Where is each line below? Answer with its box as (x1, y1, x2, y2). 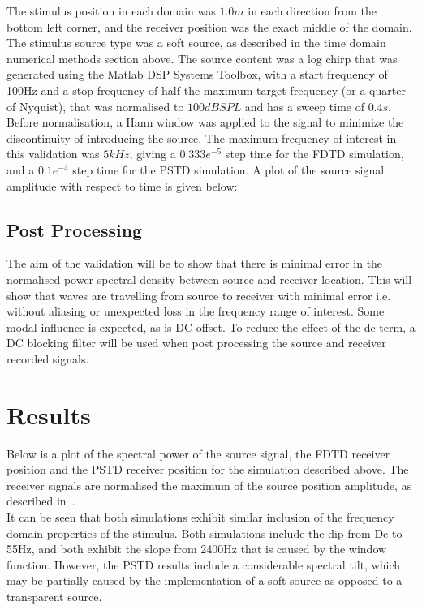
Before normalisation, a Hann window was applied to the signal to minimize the (6, 114, 404, 131)
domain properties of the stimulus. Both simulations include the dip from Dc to (6, 524, 403, 541)
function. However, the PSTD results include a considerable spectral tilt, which (6, 556, 401, 573)
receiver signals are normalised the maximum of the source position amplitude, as (6, 476, 412, 493)
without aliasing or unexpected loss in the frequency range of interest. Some (6, 303, 385, 320)
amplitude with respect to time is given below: (6, 177, 238, 194)
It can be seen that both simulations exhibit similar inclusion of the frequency (6, 508, 394, 525)
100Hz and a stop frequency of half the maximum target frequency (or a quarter (6, 81, 406, 98)
